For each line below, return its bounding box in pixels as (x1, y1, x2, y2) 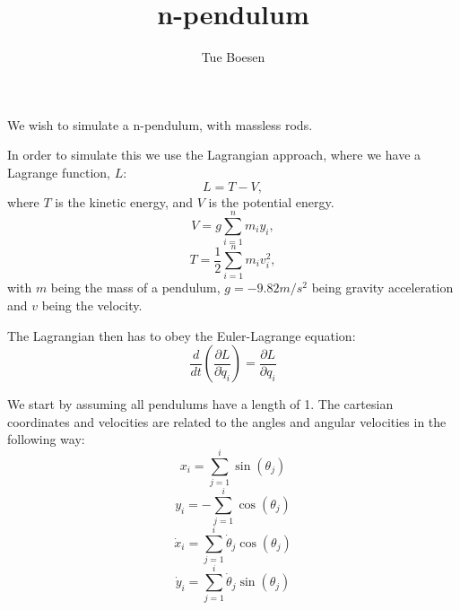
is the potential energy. (208, 192, 334, 211)
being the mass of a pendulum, (50, 278, 221, 297)
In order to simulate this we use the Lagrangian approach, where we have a (7, 145, 421, 164)
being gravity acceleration (311, 278, 454, 297)
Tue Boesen (201, 48, 265, 66)
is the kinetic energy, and (55, 192, 194, 211)
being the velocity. (41, 295, 143, 314)
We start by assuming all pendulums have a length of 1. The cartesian (7, 395, 394, 414)
